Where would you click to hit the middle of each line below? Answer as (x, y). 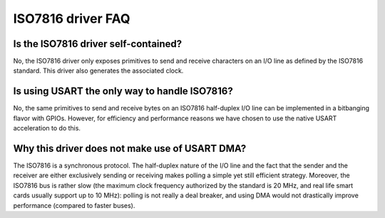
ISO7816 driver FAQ (72, 19)
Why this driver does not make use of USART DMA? (130, 149)
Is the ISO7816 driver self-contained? (98, 44)
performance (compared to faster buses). (74, 205)
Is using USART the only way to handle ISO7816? (123, 92)
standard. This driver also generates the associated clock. (98, 71)
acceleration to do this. (47, 128)
